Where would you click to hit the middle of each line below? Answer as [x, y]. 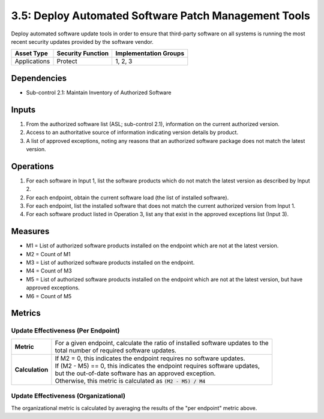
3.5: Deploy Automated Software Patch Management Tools [160, 16]
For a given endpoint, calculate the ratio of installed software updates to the [162, 343]
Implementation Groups [150, 53]
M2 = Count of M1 [48, 254]
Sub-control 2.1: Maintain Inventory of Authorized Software [99, 92]
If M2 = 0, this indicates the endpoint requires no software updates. [150, 358]
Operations [32, 166]
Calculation [31, 369]
